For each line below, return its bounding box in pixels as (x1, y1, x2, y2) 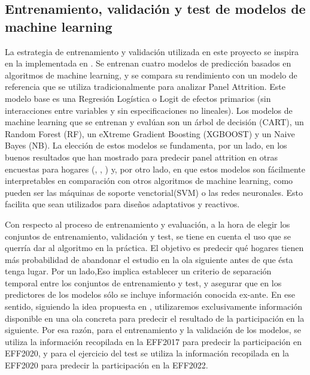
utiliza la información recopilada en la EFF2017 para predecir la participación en (5, 335, 302, 347)
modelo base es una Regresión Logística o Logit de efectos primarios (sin (5, 92, 271, 104)
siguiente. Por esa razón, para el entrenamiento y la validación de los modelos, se (5, 323, 301, 336)
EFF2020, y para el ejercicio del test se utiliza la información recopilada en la (5, 347, 289, 359)
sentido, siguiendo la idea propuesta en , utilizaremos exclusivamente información (5, 300, 303, 313)
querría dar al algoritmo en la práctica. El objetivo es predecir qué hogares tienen (5, 241, 304, 254)
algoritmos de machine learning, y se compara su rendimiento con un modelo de (5, 68, 297, 81)
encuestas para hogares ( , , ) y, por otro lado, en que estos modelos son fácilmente (5, 162, 305, 175)
